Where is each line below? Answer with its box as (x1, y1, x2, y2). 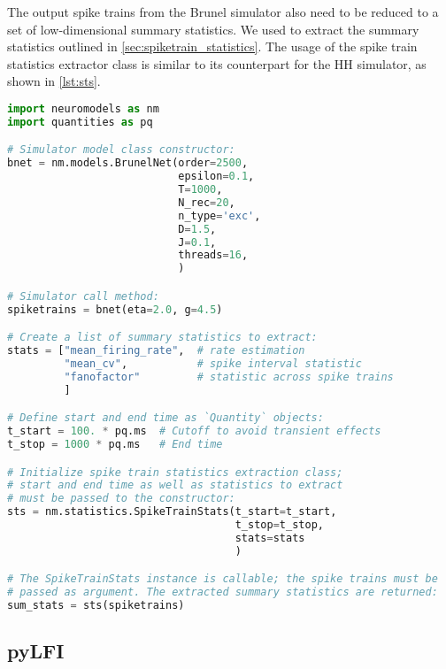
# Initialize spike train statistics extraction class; (7, 465, 343, 479)
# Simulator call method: (7, 289, 159, 303)
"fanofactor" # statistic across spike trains (64, 370, 394, 383)
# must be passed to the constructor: (7, 492, 235, 505)
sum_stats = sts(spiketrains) (7, 599, 185, 612)
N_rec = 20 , (178, 196, 235, 209)
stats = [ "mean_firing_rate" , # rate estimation (7, 344, 305, 358)
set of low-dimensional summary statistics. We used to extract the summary (7, 19, 419, 38)
